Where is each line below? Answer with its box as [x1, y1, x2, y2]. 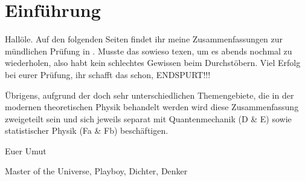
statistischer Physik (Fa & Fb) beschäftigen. [5, 124, 169, 137]
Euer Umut [5, 144, 47, 157]
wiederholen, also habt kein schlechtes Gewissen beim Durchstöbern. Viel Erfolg [5, 56, 301, 69]
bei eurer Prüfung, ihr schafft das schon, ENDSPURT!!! [5, 68, 211, 81]
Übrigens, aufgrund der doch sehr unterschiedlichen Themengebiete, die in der [5, 88, 294, 101]
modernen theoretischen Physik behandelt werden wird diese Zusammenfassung [5, 100, 299, 113]
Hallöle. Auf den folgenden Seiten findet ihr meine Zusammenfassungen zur [5, 33, 283, 45]
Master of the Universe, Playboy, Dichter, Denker [5, 165, 188, 177]
